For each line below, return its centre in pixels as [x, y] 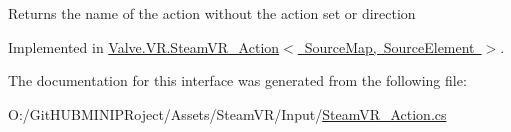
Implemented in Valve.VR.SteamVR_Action [144, 46]
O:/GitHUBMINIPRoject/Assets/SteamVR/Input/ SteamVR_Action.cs [227, 113]
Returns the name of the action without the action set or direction [212, 13]
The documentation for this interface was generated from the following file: [237, 80]
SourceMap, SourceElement [389, 46]
